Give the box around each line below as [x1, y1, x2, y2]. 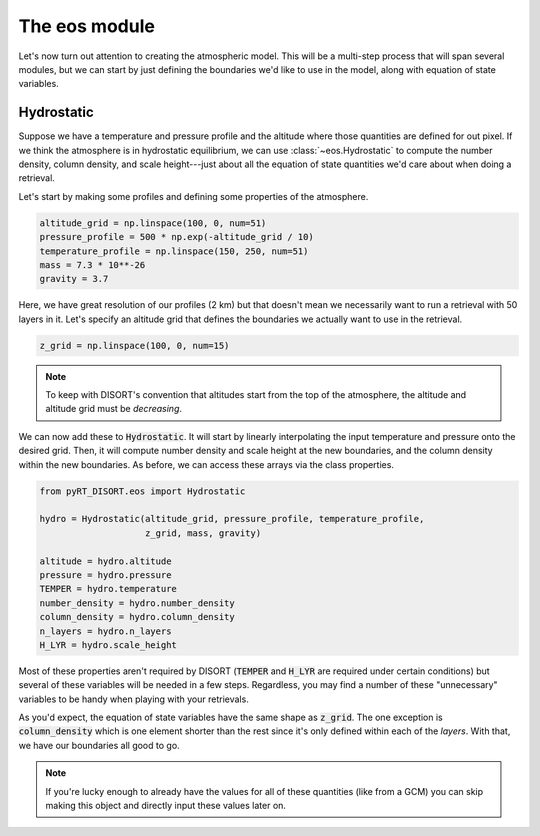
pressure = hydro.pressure [39, 569, 172, 580]
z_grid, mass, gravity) [145, 527, 262, 539]
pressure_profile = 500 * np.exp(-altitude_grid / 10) [39, 231, 314, 243]
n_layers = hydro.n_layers [39, 625, 172, 637]
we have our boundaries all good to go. [18, 739, 180, 751]
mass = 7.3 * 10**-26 [39, 259, 146, 270]
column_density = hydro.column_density [39, 611, 235, 623]
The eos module [18, 15, 155, 37]
